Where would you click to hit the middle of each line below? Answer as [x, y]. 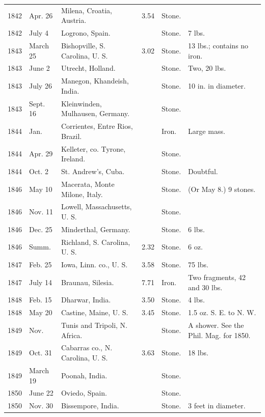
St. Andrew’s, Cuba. [93, 171]
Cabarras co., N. [87, 347]
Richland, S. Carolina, [96, 242]
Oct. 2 [39, 171]
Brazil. [71, 136]
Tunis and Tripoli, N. [94, 325]
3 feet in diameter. [217, 406]
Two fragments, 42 [217, 277]
